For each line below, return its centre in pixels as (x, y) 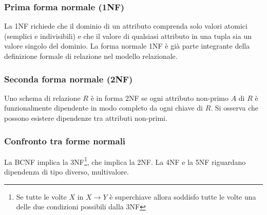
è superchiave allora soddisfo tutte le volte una (183, 196)
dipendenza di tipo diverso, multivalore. (66, 172)
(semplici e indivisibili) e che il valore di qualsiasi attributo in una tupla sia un (128, 36)
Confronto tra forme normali (65, 141)
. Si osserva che (234, 108)
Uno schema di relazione (42, 98)
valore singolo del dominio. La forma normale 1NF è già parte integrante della (127, 46)
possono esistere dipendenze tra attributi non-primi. (86, 118)
